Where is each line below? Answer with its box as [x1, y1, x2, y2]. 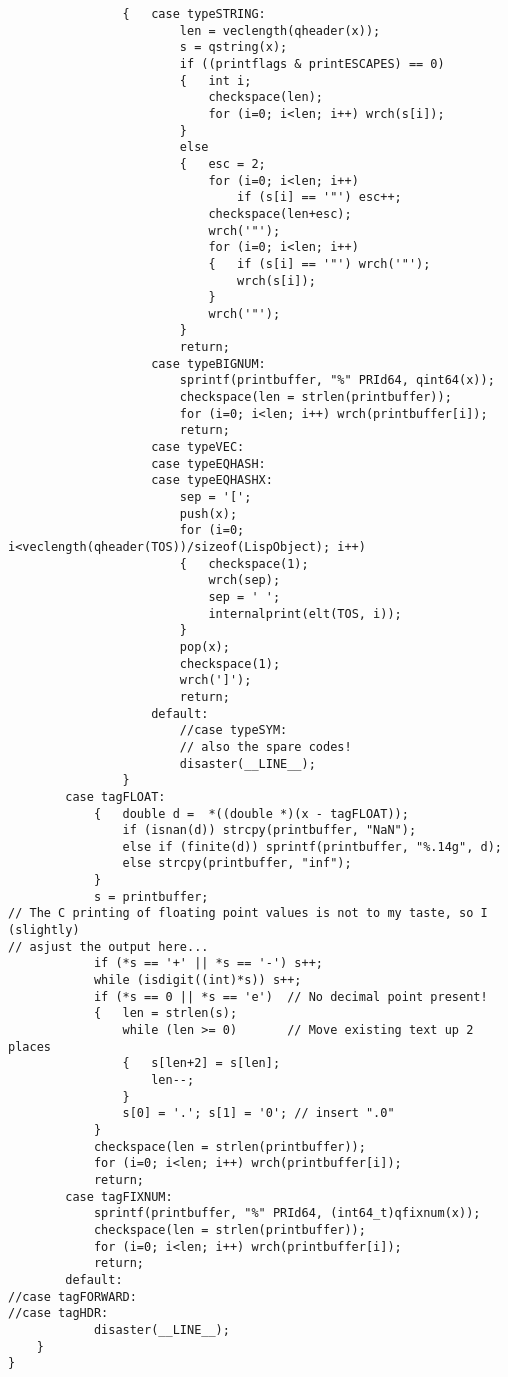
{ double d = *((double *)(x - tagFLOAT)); [93, 806, 409, 821]
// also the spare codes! [179, 739, 352, 754]
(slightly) [8, 923, 80, 938]
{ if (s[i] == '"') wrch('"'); [208, 256, 431, 271]
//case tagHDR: [8, 1306, 109, 1321]
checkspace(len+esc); [208, 206, 352, 221]
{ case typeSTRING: [122, 7, 266, 21]
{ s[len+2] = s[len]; [122, 1056, 281, 1071]
